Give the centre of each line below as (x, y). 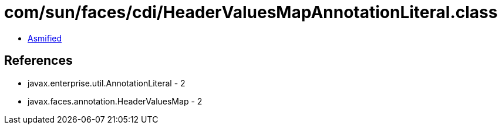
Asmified (45, 38)
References (38, 61)
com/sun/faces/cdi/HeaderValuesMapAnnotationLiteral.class (251, 12)
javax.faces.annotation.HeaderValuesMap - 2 (115, 101)
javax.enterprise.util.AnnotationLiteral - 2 (107, 83)
